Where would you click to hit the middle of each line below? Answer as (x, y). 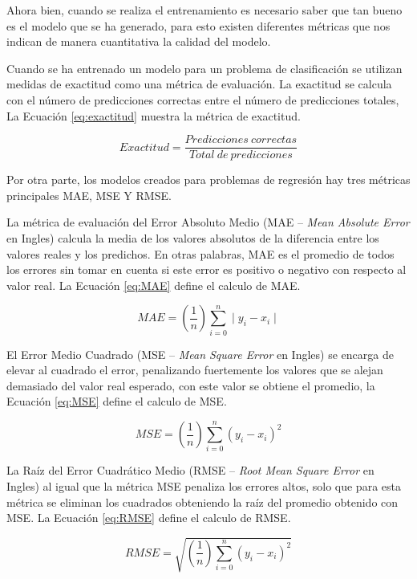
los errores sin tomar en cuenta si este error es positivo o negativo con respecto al (206, 269)
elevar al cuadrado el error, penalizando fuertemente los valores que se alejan (195, 370)
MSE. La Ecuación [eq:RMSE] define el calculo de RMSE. (149, 518)
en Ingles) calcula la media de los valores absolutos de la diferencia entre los (193, 238)
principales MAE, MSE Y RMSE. (89, 195)
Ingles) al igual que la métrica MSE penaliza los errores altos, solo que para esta (204, 486)
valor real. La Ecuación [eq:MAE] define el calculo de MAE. (154, 285)
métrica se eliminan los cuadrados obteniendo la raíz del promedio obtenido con (202, 502)
